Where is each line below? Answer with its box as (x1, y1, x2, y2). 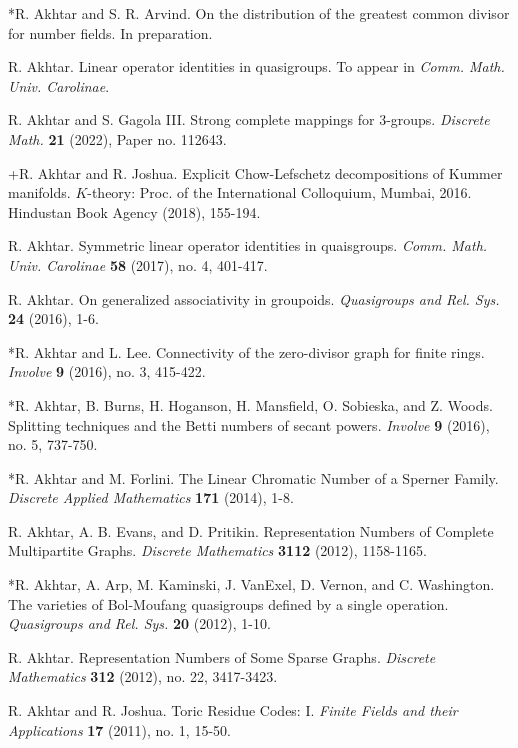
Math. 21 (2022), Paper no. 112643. (8, 128, 227, 149)
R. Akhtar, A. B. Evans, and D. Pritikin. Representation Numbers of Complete (8, 520, 494, 541)
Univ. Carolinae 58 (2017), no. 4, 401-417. (8, 254, 268, 275)
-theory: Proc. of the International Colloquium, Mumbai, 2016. (87, 182, 472, 203)
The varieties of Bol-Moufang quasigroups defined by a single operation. (8, 593, 449, 614)
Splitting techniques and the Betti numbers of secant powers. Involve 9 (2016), (8, 414, 490, 435)
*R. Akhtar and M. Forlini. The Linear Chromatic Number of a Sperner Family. (8, 467, 499, 488)
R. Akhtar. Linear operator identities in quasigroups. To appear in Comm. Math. (8, 56, 505, 77)
